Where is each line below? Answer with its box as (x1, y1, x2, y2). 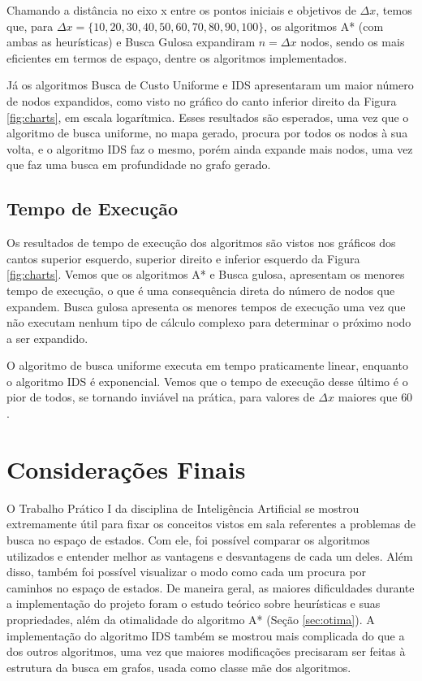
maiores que (338, 388, 398, 406)
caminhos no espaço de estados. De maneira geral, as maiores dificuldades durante (6, 579, 415, 596)
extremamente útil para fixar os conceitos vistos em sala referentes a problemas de (6, 515, 416, 532)
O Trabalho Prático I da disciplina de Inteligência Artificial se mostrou (6, 499, 360, 516)
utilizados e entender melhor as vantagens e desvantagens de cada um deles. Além (6, 547, 413, 564)
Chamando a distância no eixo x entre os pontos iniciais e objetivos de (6, 2, 356, 18)
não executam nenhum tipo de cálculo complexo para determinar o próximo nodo (6, 314, 411, 331)
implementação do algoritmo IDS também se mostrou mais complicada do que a (6, 627, 405, 644)
